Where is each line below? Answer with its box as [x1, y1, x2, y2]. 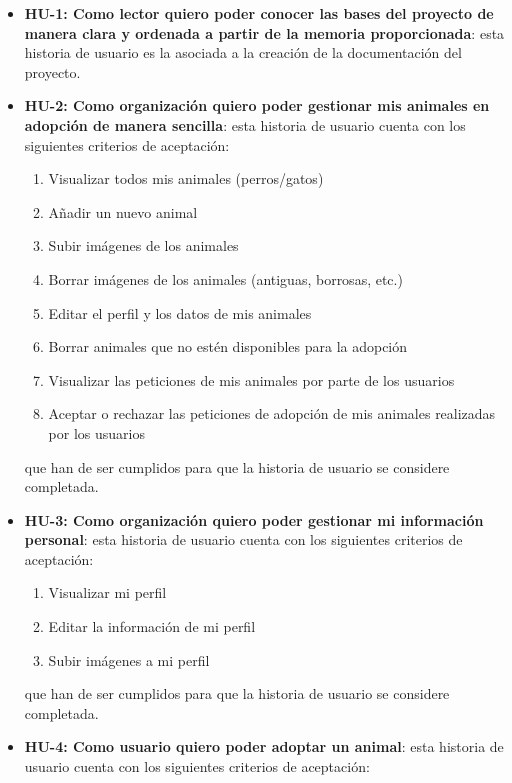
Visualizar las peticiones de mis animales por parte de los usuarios [48, 369, 455, 390]
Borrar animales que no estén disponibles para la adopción [48, 336, 408, 357]
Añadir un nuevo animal [48, 201, 198, 222]
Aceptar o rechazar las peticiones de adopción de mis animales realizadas [48, 403, 496, 424]
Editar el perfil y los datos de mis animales [48, 302, 312, 323]
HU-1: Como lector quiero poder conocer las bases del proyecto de [24, 3, 494, 23]
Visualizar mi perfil [48, 582, 167, 603]
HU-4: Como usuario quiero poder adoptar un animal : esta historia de [24, 736, 504, 757]
